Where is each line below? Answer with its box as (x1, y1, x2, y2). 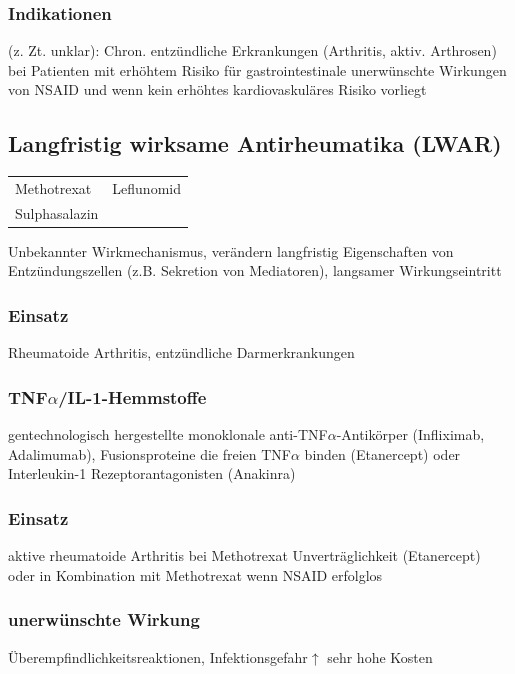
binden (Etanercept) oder (304, 443, 461, 464)
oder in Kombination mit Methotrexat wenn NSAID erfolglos (8, 564, 383, 585)
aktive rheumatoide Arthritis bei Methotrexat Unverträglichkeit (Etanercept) (8, 545, 481, 566)
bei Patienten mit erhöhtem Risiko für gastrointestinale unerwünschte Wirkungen (8, 59, 507, 80)
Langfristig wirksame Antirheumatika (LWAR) (8, 128, 502, 159)
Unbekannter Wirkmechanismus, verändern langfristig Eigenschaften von (8, 240, 454, 261)
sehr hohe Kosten (327, 646, 433, 667)
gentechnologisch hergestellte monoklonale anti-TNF (8, 424, 328, 445)
